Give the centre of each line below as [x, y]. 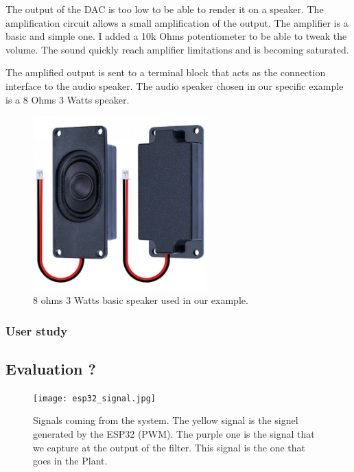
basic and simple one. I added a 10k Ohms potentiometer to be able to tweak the [176, 36]
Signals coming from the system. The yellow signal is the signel [166, 420]
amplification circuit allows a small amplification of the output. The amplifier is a [177, 22]
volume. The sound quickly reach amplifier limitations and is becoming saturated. [177, 49]
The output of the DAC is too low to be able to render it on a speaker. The [165, 9]
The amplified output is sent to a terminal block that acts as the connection [166, 72]
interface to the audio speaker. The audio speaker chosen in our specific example [175, 85]
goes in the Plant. [70, 461]
